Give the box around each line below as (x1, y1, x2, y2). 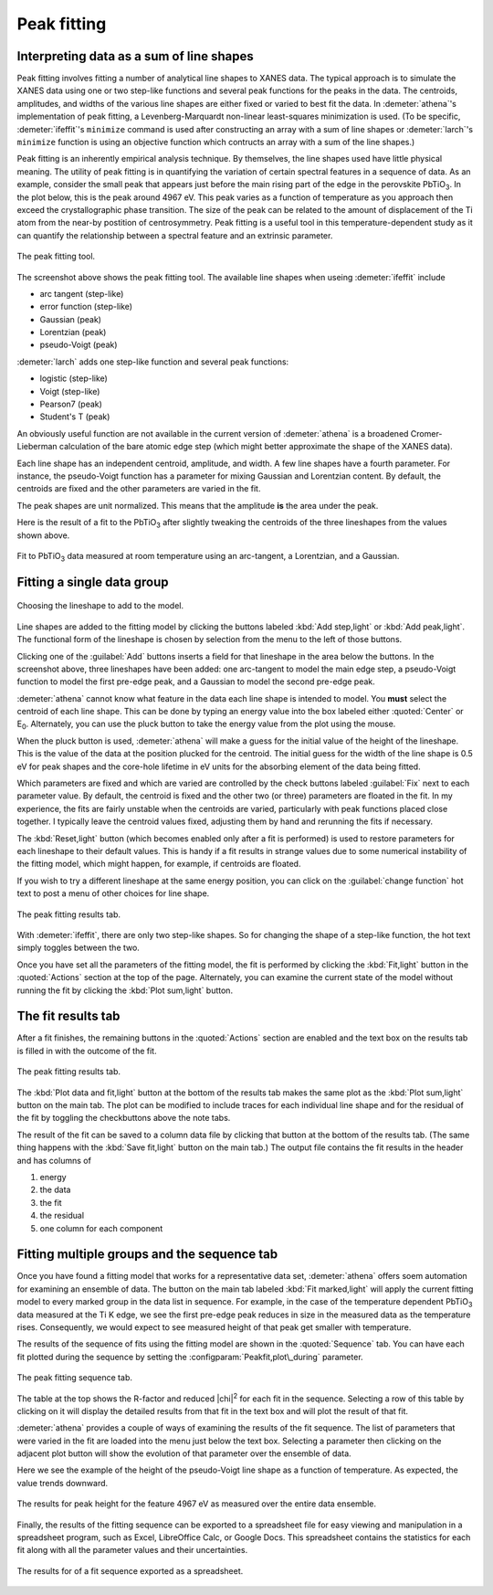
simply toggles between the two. (16, 942, 141, 954)
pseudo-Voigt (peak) (39, 339, 118, 351)
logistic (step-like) (39, 373, 109, 384)
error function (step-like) (39, 301, 132, 312)
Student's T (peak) (39, 411, 110, 422)
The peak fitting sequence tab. (16, 1372, 132, 1383)
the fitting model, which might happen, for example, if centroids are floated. (16, 859, 301, 870)
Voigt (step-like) (39, 386, 100, 396)
